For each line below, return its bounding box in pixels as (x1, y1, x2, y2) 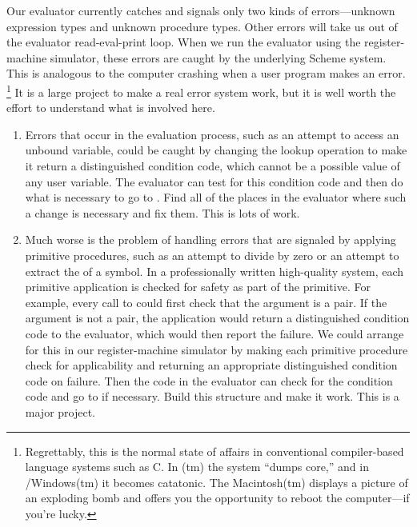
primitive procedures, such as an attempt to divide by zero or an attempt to (25, 246, 399, 263)
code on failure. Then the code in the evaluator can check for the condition (25, 372, 393, 389)
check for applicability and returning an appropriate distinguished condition (25, 357, 398, 373)
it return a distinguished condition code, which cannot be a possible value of (25, 158, 400, 174)
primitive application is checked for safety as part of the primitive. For (25, 278, 371, 295)
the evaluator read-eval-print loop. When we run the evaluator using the (6, 34, 361, 50)
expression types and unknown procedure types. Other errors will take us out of (6, 18, 398, 34)
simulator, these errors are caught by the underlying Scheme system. (50, 49, 387, 66)
